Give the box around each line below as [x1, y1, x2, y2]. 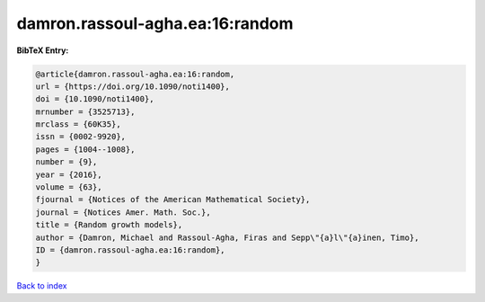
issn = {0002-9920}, [35, 131, 126, 142]
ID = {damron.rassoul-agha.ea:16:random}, [35, 245, 225, 255]
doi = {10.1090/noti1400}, [35, 94, 154, 104]
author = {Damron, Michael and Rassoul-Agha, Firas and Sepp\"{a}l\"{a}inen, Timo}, [35, 232, 419, 243]
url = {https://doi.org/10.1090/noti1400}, [35, 81, 231, 92]
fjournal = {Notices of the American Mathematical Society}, [35, 194, 311, 205]
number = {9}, [35, 157, 98, 167]
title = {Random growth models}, [35, 220, 183, 230]
